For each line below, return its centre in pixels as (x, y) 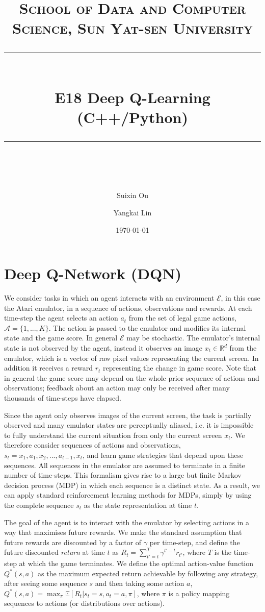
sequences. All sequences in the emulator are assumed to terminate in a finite (125, 465)
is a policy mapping (199, 593)
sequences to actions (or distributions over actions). (84, 603)
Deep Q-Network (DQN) (93, 273)
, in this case (241, 298)
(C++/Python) (132, 117)
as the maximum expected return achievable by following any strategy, (148, 573)
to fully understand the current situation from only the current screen (113, 435)
